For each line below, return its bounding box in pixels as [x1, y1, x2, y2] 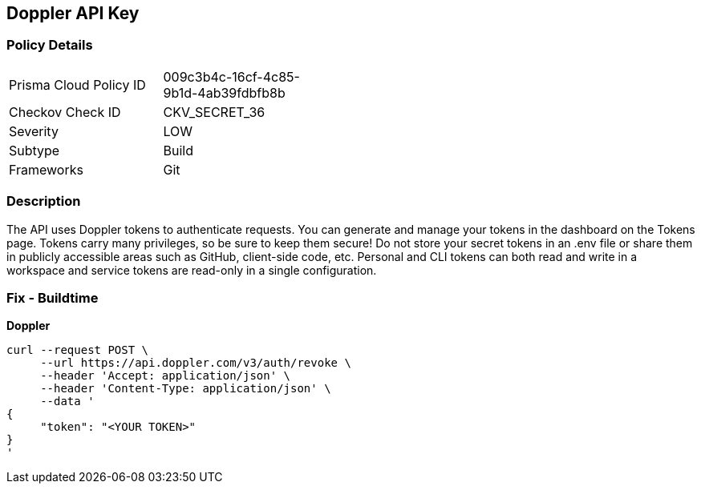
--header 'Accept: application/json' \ [40, 369, 291, 383]
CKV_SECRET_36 [163, 103, 265, 120]
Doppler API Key [6, 3, 140, 23]
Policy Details [6, 37, 93, 54]
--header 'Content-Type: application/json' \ [40, 382, 331, 396]
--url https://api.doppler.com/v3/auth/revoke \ [40, 356, 351, 370]
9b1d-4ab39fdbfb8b [163, 84, 286, 101]
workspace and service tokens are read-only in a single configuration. [6, 263, 377, 277]
